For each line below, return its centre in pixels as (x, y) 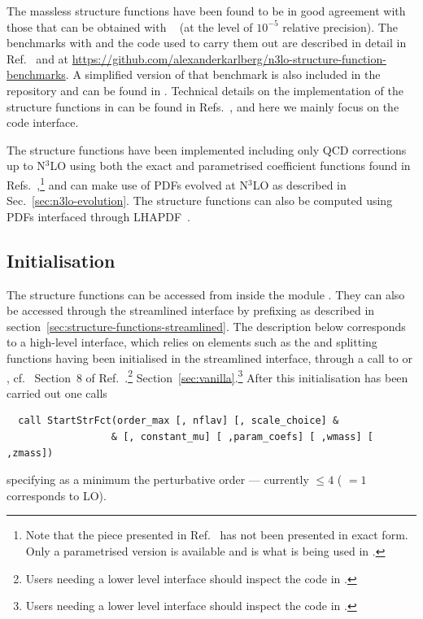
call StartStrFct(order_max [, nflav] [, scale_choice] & (179, 421)
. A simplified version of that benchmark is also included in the (223, 74)
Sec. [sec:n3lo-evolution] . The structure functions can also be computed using (200, 201)
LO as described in (299, 184)
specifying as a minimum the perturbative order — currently (158, 480)
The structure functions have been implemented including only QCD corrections (207, 149)
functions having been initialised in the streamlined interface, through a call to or (209, 357)
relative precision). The (340, 26)
